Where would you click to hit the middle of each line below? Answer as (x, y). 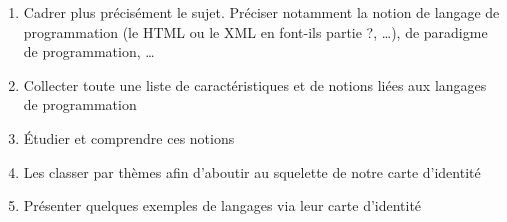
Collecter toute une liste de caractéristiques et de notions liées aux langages (255, 84)
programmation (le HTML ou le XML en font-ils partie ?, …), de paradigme (255, 31)
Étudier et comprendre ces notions (129, 137)
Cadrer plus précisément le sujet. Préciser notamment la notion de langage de (261, 12)
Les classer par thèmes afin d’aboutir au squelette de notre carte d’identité (252, 171)
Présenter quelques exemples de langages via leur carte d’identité (222, 205)
